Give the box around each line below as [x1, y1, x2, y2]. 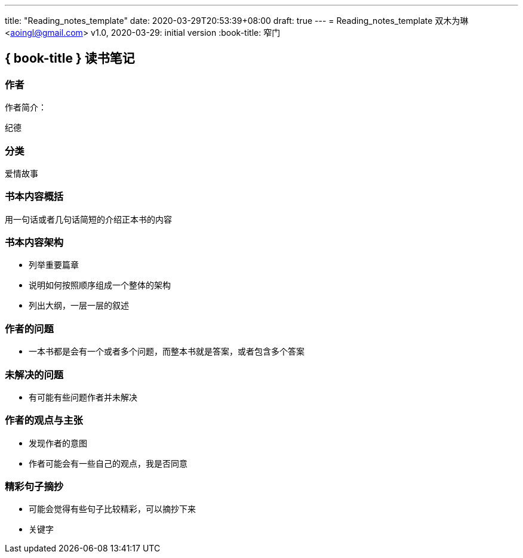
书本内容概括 [5, 190, 64, 203]
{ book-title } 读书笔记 [5, 51, 135, 66]
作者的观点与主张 [5, 414, 83, 427]
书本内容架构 [5, 236, 64, 249]
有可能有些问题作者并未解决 [29, 391, 137, 402]
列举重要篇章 [29, 260, 79, 270]
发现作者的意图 [29, 437, 87, 448]
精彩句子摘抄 [5, 480, 64, 493]
